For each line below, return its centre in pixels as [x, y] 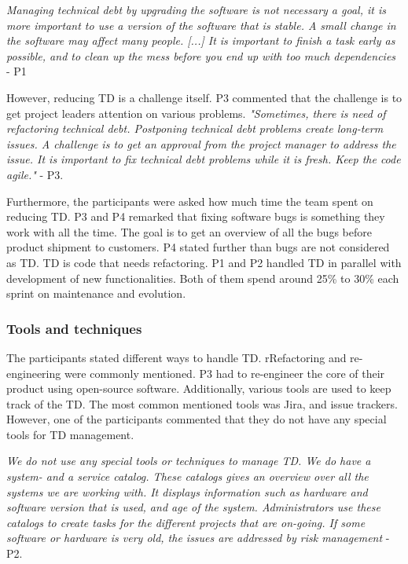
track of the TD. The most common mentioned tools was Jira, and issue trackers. [202, 403]
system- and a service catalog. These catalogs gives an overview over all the [187, 476]
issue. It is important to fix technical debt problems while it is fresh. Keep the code [204, 159]
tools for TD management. [70, 434]
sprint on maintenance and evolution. [96, 293]
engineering [34, 373]
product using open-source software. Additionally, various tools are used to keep [199, 388]
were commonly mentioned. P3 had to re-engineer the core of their [224, 373]
